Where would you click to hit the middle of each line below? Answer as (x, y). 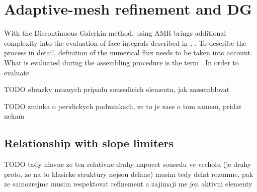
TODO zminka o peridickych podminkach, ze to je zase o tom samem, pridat (123, 106)
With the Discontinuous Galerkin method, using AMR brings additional (115, 33)
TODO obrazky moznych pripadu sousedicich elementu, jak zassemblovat (117, 89)
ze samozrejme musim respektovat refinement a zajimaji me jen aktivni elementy (128, 184)
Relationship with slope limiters (89, 143)
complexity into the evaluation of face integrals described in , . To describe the (125, 42)
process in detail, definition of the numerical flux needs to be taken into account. (128, 53)
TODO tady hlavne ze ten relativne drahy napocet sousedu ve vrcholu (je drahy (128, 164)
